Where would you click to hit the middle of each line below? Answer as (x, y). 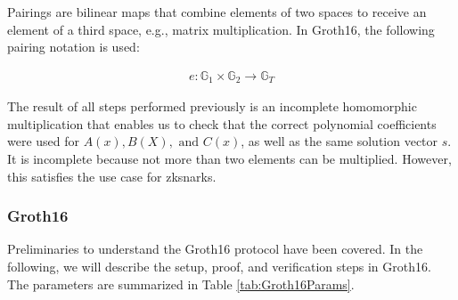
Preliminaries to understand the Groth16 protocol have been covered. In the (215, 249)
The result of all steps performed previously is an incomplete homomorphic (212, 106)
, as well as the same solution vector (339, 141)
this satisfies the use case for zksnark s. (112, 176)
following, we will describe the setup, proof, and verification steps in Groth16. (219, 267)
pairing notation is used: (74, 47)
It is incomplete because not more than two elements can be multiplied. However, (229, 159)
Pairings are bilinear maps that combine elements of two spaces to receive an (217, 12)
